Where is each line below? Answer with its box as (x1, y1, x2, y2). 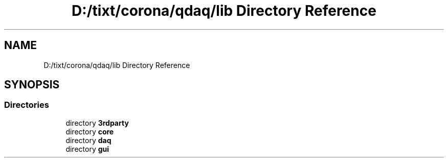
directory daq (65, 135, 111, 145)
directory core (65, 127, 114, 136)
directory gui (65, 144, 109, 153)
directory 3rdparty (65, 118, 129, 127)
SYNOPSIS (4, 78, 60, 91)
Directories (4, 100, 49, 110)
